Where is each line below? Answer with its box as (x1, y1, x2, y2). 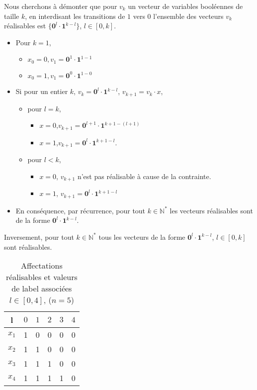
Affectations (21, 260, 63, 272)
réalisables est (4, 20, 46, 31)
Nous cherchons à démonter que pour (4, 1, 117, 11)
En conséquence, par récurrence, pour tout (15, 205, 146, 215)
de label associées (11, 283, 72, 294)
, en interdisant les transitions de (25, 10, 125, 21)
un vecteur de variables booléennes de (128, 1, 243, 11)
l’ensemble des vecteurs (153, 10, 224, 21)
